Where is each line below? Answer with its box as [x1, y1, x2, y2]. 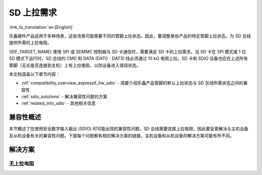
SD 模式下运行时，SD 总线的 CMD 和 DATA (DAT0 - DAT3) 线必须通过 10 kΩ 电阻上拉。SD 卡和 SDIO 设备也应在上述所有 [9, 56, 248, 62]
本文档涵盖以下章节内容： [9, 71, 60, 77]
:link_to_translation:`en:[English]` [9, 24, 74, 30]
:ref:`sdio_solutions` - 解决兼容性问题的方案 [21, 94, 108, 99]
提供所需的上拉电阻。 [9, 40, 52, 46]
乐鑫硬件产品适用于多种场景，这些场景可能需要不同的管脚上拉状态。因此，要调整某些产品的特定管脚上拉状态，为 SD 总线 [9, 33, 251, 39]
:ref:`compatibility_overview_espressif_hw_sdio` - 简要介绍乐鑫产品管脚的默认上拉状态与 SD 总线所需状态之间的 [21, 80, 244, 86]
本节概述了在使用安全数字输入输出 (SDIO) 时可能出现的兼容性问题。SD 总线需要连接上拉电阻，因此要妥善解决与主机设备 [9, 126, 248, 132]
